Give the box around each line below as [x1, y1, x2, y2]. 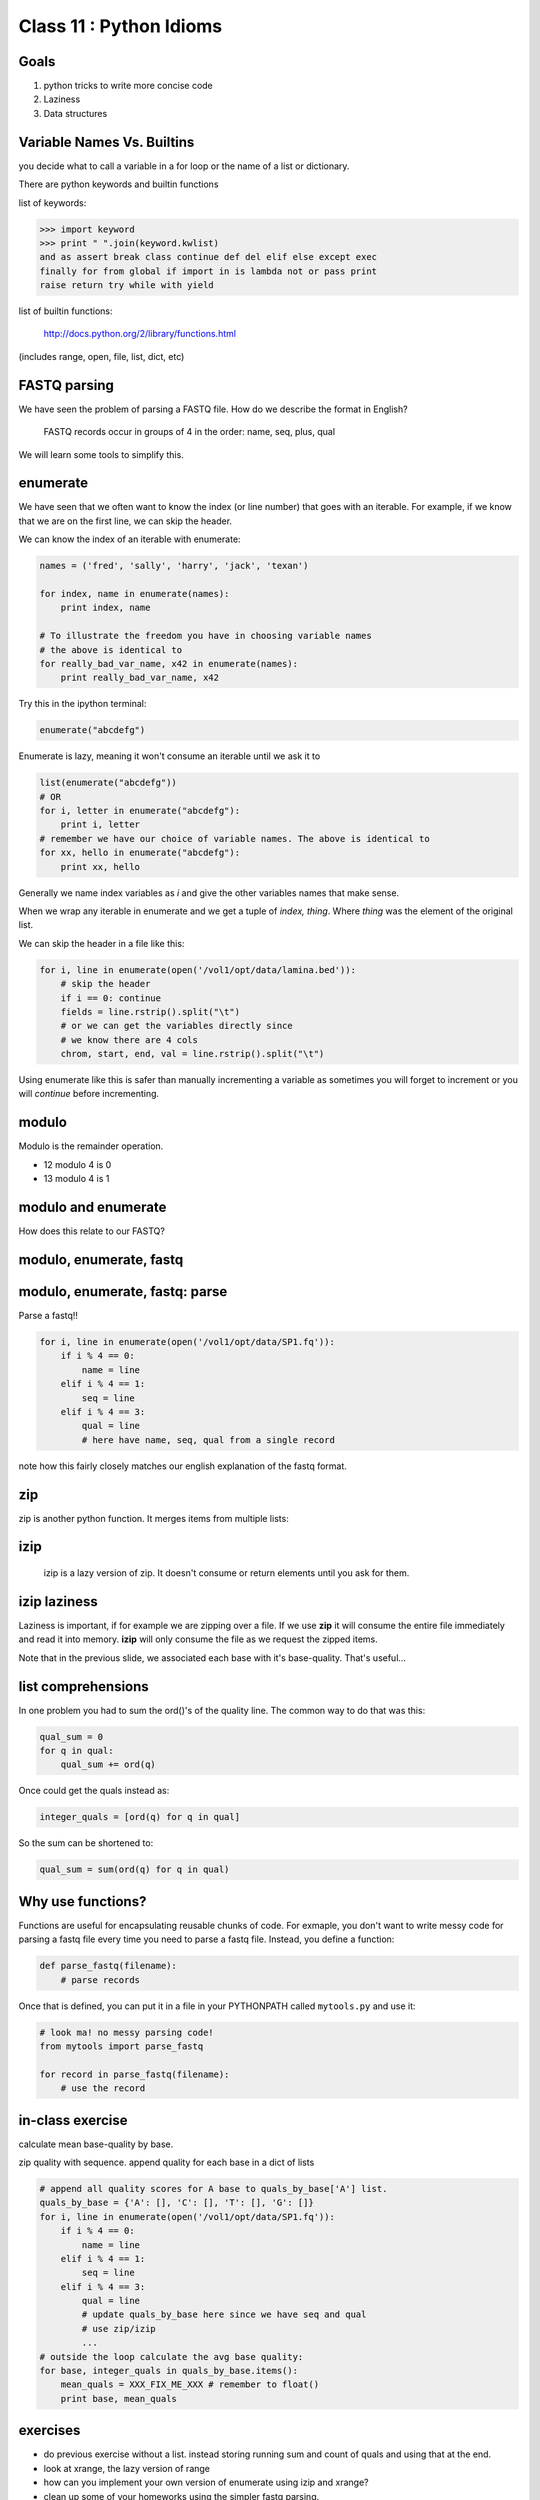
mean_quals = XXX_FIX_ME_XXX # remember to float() [60, 2379, 320, 2390]
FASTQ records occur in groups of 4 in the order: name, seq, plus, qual [43, 426, 335, 438]
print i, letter [60, 819, 140, 830]
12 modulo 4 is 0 [43, 1158, 112, 1170]
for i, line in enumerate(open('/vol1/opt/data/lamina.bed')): [39, 964, 357, 975]
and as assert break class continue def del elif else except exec [39, 251, 378, 263]
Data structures [43, 107, 108, 119]
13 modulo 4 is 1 [43, 1173, 110, 1185]
